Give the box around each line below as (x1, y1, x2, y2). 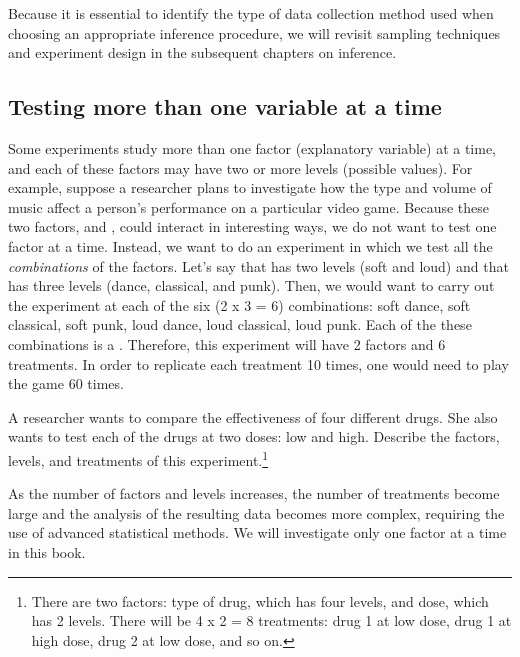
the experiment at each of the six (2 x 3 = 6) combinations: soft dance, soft (8, 294, 471, 315)
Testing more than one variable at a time (8, 91, 442, 122)
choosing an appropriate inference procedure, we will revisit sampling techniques (8, 22, 501, 43)
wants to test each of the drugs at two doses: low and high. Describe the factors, (8, 426, 500, 447)
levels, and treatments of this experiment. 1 (8, 446, 269, 470)
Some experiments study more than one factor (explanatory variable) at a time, (8, 137, 497, 158)
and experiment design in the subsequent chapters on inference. (8, 42, 397, 63)
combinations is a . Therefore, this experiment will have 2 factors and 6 (8, 333, 446, 354)
